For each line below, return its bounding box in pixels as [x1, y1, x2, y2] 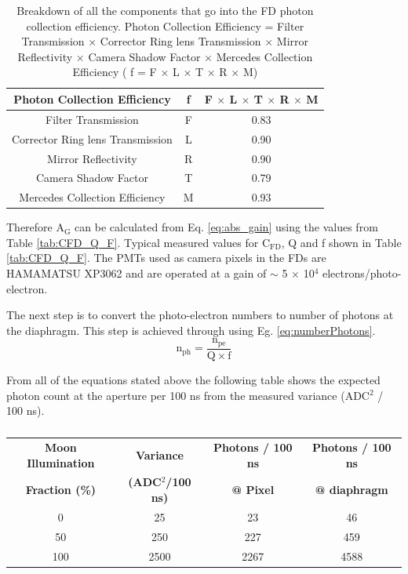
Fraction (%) [25, 481, 97, 498]
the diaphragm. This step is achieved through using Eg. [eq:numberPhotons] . [6, 322, 376, 338]
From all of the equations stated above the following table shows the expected [6, 371, 381, 387]
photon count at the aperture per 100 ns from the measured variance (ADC [6, 387, 370, 403]
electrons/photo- [322, 265, 402, 282]
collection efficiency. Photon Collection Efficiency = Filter [26, 17, 304, 34]
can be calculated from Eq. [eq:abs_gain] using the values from [75, 219, 378, 235]
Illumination [27, 454, 95, 470]
